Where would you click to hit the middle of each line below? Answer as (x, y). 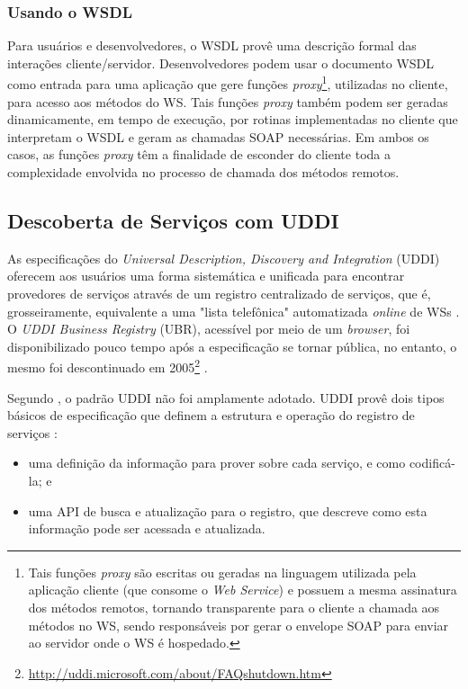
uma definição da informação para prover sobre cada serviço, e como (217, 463)
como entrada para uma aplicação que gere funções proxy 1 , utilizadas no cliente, (228, 83)
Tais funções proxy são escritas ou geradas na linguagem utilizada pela (222, 572)
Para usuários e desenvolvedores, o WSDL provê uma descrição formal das (212, 45)
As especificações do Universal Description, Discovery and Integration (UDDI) (224, 258)
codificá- (432, 463)
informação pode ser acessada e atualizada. (147, 528)
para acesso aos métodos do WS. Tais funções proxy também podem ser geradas (228, 101)
